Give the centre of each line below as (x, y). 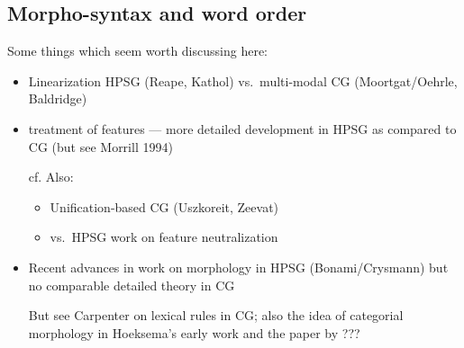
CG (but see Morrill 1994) (100, 146)
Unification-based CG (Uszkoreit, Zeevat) (164, 206)
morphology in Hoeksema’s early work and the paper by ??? (194, 332)
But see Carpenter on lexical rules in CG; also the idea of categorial (216, 315)
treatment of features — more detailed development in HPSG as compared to (242, 128)
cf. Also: (51, 177)
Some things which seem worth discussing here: (137, 51)
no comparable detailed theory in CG (132, 285)
